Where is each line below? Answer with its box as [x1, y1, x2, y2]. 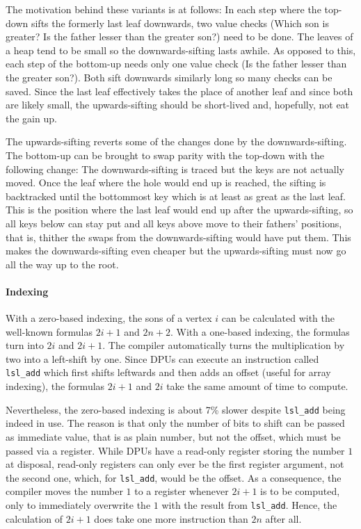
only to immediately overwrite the [6, 497, 151, 512]
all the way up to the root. [6, 257, 119, 271]
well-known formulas [6, 324, 93, 339]
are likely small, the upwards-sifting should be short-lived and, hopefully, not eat [6, 97, 350, 112]
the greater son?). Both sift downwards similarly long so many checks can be [6, 70, 332, 84]
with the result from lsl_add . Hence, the [161, 497, 337, 512]
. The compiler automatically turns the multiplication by [102, 338, 345, 352]
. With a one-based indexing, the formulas [170, 324, 350, 339]
